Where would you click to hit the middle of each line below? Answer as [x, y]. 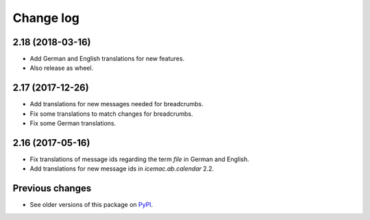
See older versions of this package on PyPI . [91, 205]
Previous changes [52, 188]
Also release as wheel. [62, 68]
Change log [46, 18]
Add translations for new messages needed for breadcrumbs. [116, 104]
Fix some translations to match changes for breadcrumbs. [111, 114]
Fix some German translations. [73, 123]
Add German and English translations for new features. [107, 59]
